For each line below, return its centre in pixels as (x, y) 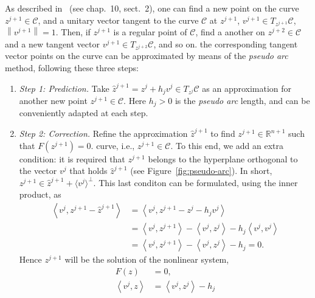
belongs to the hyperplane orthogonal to (223, 158)
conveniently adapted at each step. (84, 113)
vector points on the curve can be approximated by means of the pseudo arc (147, 56)
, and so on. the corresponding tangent (226, 43)
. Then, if (73, 32)
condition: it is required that (72, 158)
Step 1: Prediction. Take (64, 88)
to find (223, 133)
